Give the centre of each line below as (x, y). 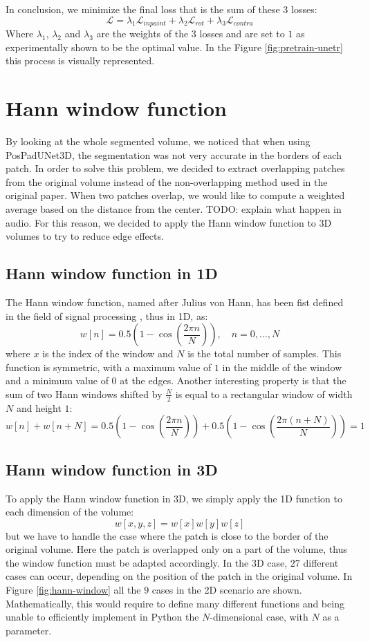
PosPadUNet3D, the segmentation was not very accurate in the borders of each (174, 154)
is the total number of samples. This (265, 353)
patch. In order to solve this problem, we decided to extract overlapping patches (175, 168)
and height (39, 407)
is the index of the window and (108, 353)
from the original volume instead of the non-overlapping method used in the (167, 181)
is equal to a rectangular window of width (264, 394)
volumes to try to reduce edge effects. (85, 236)
